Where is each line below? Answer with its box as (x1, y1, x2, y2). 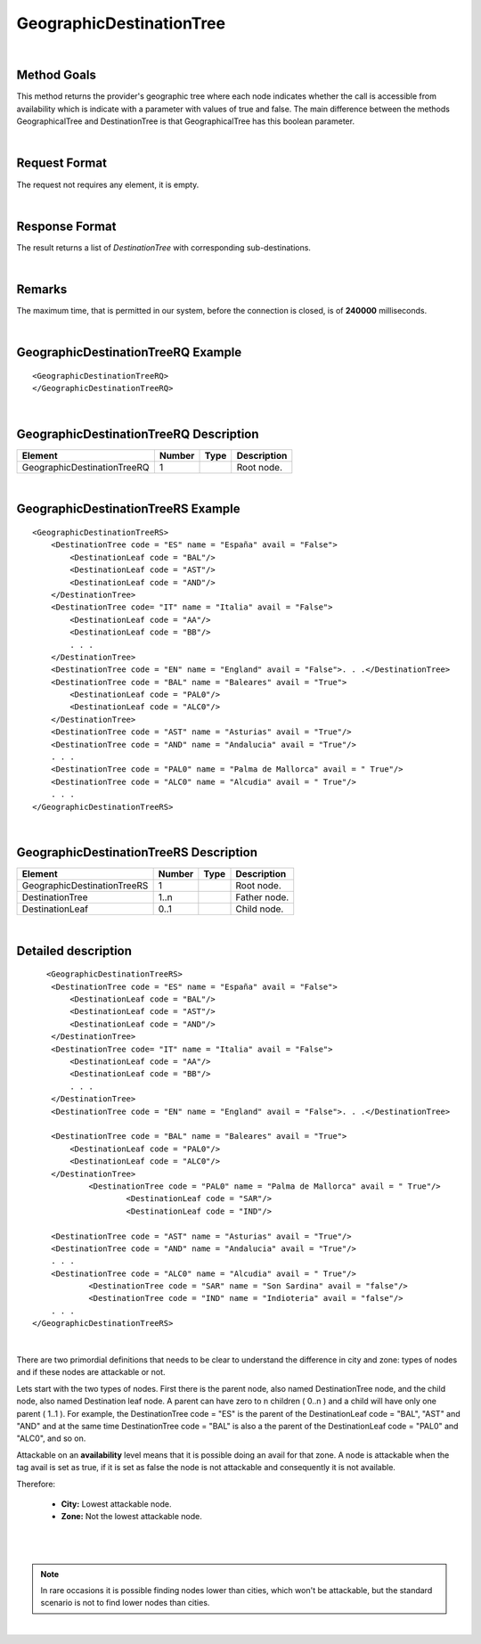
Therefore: (16, 1478, 56, 1489)
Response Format (16, 218, 117, 233)
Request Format (16, 156, 107, 171)
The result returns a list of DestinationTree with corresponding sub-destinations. (16, 241, 312, 253)
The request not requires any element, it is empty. (16, 179, 200, 190)
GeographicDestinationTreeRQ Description (16, 426, 259, 441)
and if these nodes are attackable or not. (16, 1367, 166, 1378)
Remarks (16, 282, 68, 298)
